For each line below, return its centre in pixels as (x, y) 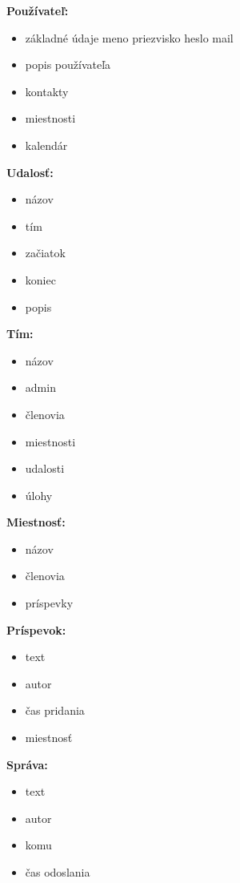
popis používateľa (68, 65)
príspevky (49, 603)
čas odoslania (58, 872)
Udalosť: (30, 172)
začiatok (45, 253)
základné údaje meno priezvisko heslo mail (129, 37)
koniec (40, 279)
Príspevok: (36, 629)
